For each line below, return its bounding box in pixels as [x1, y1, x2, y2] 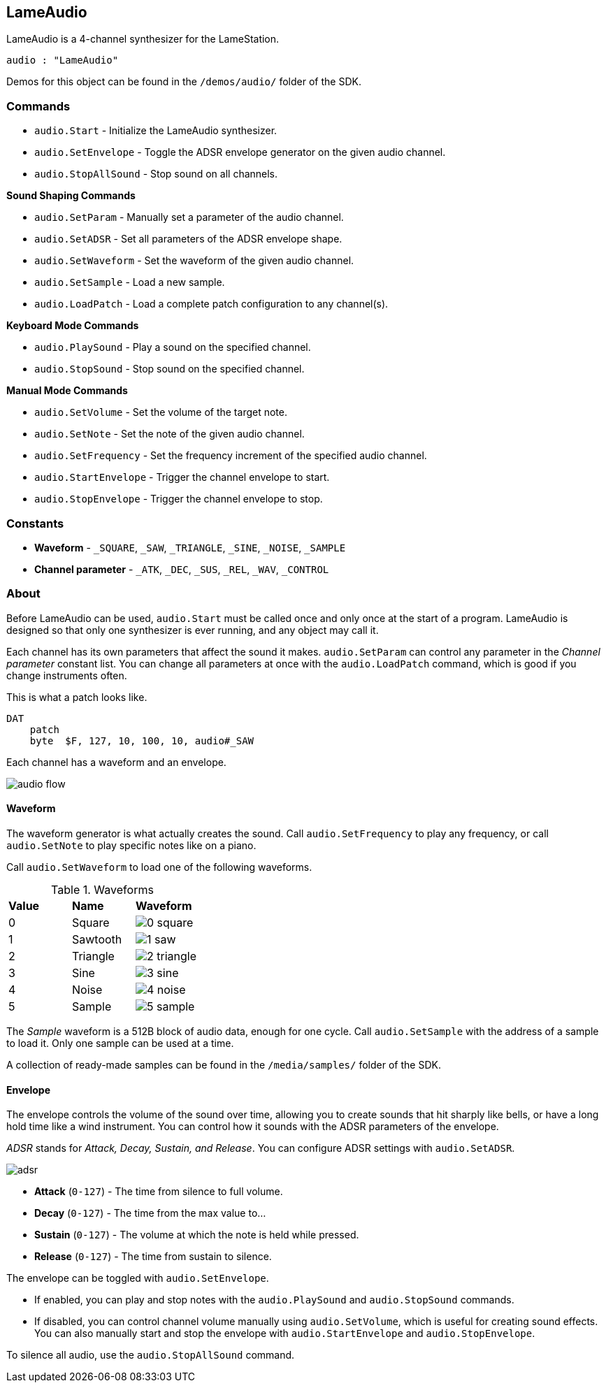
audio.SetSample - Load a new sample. [34, 276, 225, 289]
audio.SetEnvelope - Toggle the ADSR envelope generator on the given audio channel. [34, 146, 446, 159]
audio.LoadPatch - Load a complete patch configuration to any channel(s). [34, 298, 389, 310]
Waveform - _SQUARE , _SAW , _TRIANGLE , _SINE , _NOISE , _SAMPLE [34, 541, 346, 554]
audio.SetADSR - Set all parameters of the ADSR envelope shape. [34, 233, 342, 245]
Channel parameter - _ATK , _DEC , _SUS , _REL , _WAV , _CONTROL [34, 563, 329, 575]
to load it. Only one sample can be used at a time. [6, 1036, 234, 1049]
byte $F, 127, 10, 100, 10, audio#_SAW [29, 735, 254, 746]
